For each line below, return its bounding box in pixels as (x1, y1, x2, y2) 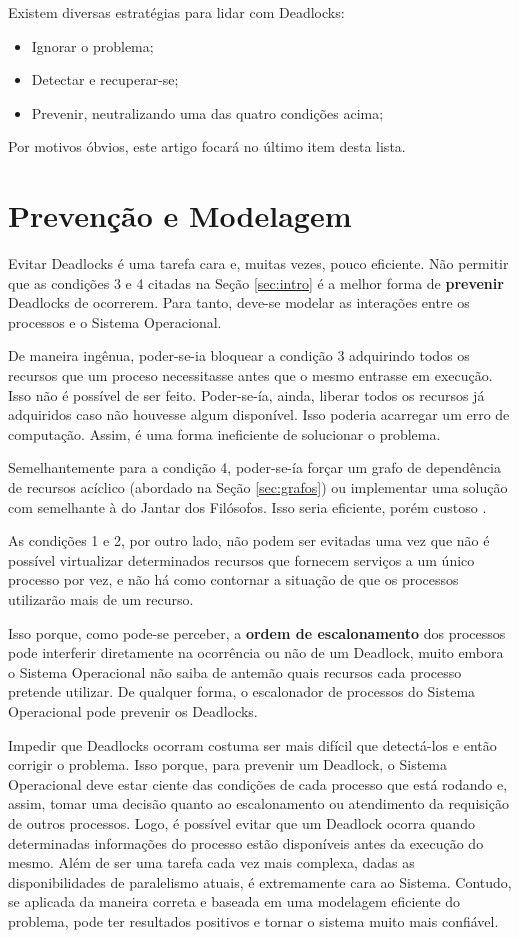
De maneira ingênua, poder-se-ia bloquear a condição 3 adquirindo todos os (8, 345, 470, 366)
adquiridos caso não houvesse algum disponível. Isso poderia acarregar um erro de (8, 404, 510, 425)
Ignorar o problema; (31, 35, 154, 56)
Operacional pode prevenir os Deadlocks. (8, 700, 258, 721)
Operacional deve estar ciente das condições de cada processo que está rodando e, (8, 773, 508, 794)
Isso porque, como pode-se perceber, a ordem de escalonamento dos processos (8, 622, 506, 643)
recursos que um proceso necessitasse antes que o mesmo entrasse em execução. (8, 365, 493, 386)
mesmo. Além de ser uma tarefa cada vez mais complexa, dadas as (8, 852, 415, 873)
